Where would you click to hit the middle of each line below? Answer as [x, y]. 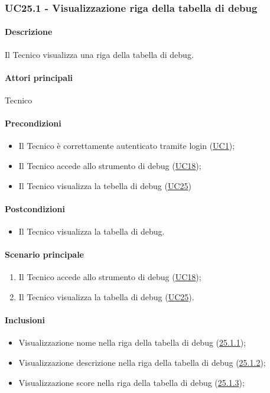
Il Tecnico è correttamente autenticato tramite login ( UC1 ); [127, 146]
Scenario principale [44, 254]
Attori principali [39, 77]
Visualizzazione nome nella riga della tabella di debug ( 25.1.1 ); [132, 342]
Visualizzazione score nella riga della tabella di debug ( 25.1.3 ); [131, 382]
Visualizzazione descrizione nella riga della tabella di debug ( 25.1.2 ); [142, 362]
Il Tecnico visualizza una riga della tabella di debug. [99, 54]
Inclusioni [25, 320]
